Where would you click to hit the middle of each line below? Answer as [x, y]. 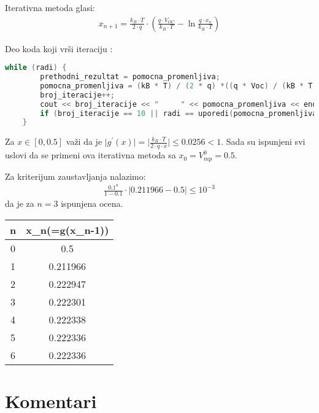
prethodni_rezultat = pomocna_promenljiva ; [130, 77]
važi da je [84, 141]
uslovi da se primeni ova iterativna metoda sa [90, 155]
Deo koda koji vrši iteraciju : [59, 48]
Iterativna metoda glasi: [50, 7]
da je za [20, 203]
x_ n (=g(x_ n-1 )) [67, 230]
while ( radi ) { [36, 68]
